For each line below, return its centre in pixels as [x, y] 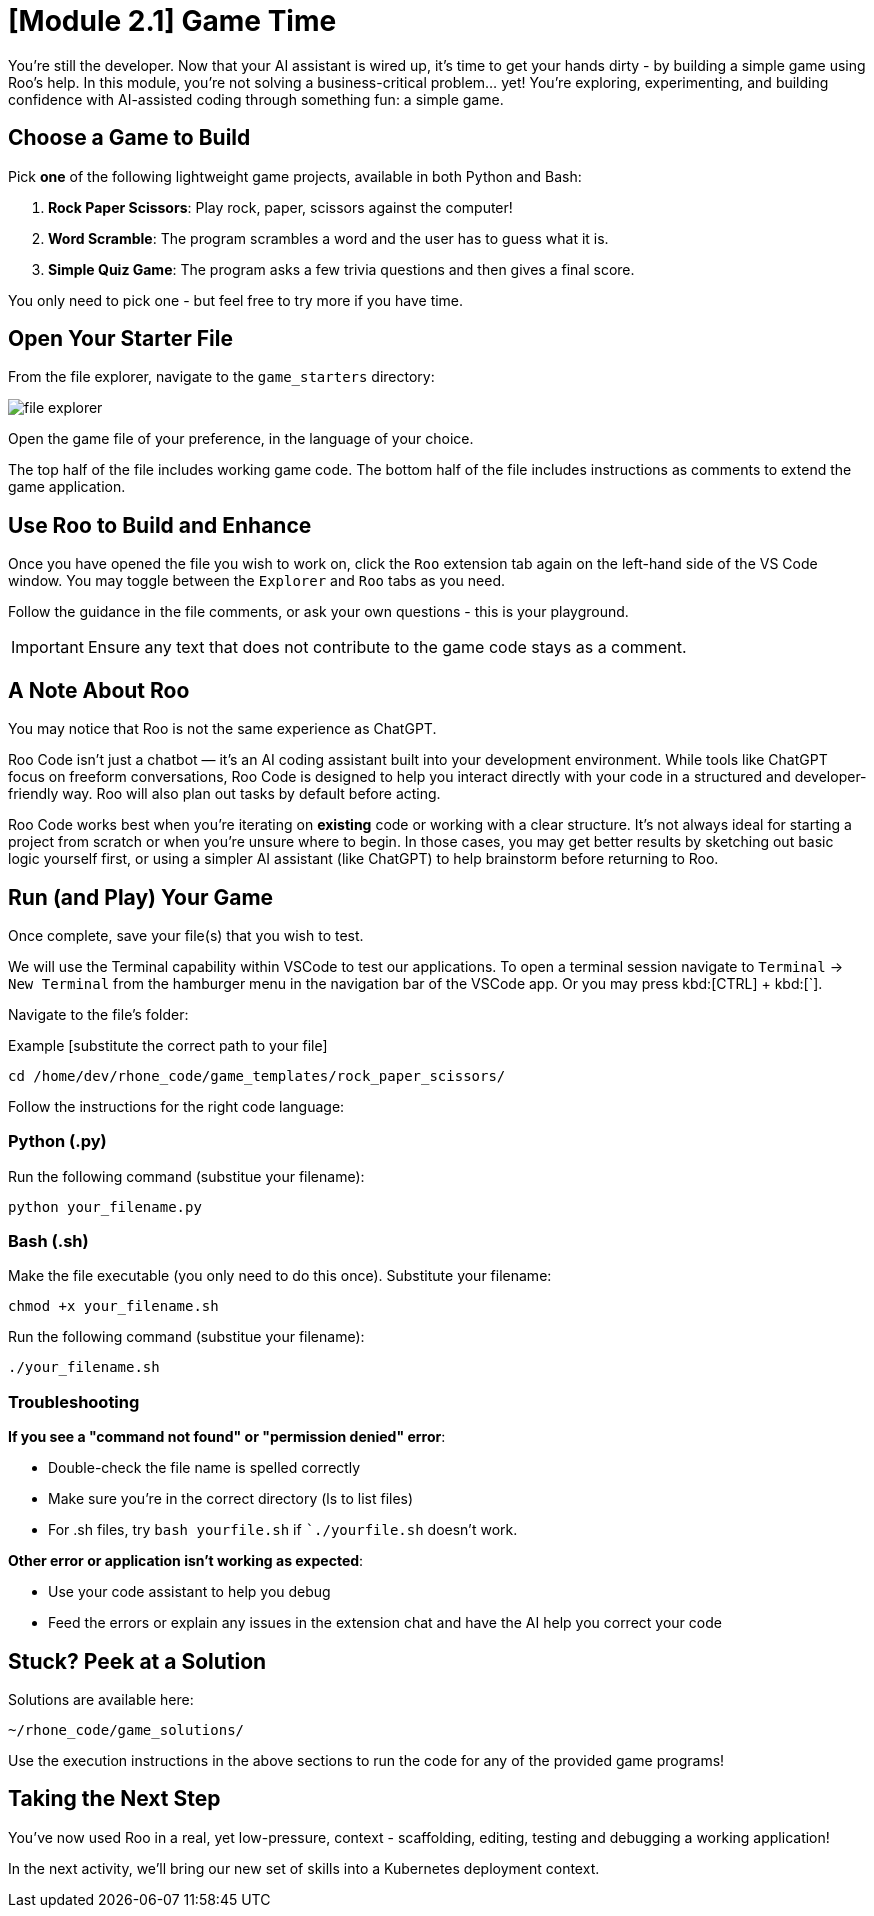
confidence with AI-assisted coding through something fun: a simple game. [256, 99]
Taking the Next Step [114, 1799]
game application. [67, 487]
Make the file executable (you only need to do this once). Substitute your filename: [280, 1276]
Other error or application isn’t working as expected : [186, 1561]
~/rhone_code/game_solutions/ [126, 1730]
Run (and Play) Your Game [141, 897]
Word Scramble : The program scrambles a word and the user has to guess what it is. [328, 238]
